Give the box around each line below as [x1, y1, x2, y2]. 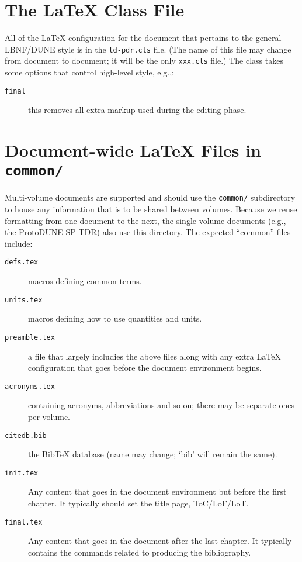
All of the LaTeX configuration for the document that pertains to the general [5, 32, 282, 44]
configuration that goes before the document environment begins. [28, 361, 262, 374]
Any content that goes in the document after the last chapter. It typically [28, 535, 292, 547]
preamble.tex [5, 333, 55, 342]
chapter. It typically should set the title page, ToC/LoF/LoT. [28, 497, 249, 509]
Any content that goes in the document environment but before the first [28, 485, 287, 498]
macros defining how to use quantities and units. [28, 312, 202, 325]
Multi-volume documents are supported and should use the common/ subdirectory [5, 191, 296, 204]
